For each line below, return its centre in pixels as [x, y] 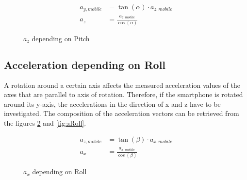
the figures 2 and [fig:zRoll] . [45, 123]
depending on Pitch [61, 38]
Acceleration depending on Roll [85, 64]
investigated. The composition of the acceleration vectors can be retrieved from [122, 113]
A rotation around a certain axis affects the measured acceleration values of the [122, 85]
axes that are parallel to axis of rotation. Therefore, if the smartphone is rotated [123, 94]
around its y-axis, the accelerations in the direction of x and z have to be [112, 104]
